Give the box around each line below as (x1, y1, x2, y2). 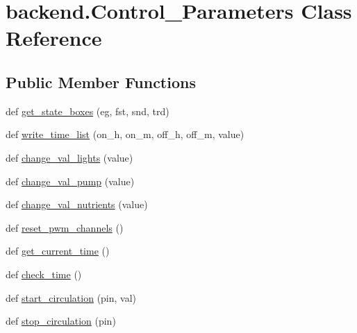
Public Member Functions (6, 71, 196, 92)
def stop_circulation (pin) (6, 314, 116, 328)
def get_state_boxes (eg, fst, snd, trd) (6, 103, 169, 118)
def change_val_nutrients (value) (6, 197, 148, 212)
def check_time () (6, 266, 82, 281)
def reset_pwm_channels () (6, 220, 124, 234)
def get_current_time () (6, 244, 110, 258)
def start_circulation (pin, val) (6, 290, 137, 305)
